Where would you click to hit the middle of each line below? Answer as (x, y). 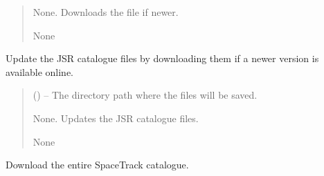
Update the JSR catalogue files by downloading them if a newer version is (162, 58)
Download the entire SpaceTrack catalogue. (97, 165)
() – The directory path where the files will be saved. (145, 95)
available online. (40, 71)
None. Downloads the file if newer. (106, 12)
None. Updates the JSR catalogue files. (116, 118)
